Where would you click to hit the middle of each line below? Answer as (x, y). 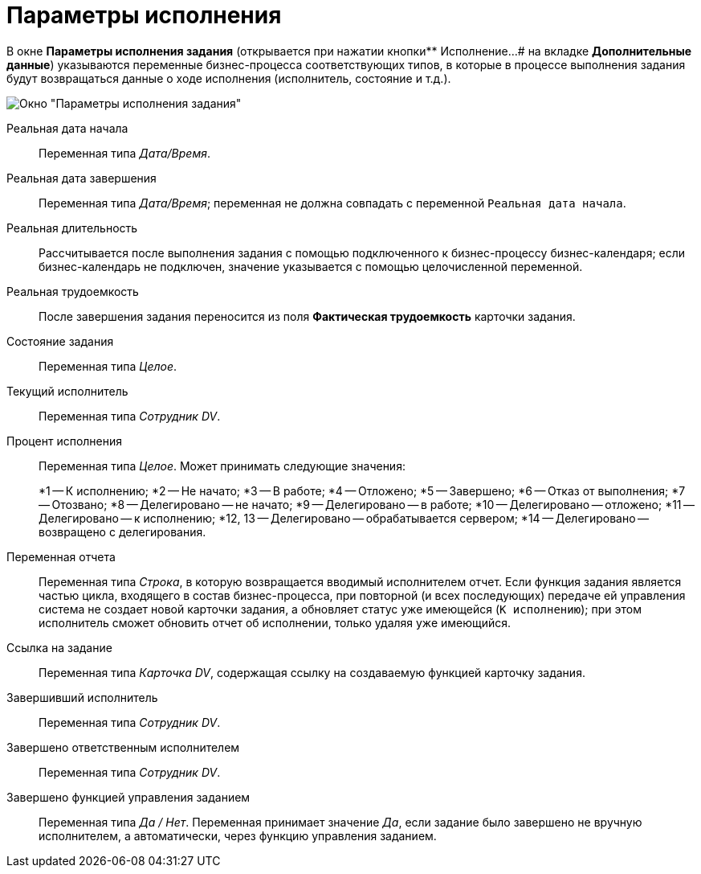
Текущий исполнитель (67, 391)
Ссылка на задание (59, 647)
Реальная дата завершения (82, 178)
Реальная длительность (72, 228)
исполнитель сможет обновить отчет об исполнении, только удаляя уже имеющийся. (275, 622)
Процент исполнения (65, 441)
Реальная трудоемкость (73, 291)
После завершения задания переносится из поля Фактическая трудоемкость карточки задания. (307, 316)
